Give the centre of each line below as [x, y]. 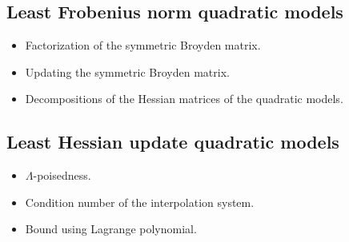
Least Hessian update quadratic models [173, 142]
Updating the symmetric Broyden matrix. [127, 71]
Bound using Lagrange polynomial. [111, 229]
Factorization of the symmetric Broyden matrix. [143, 45]
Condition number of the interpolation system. [140, 202]
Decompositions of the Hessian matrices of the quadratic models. [184, 99]
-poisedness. [62, 175]
